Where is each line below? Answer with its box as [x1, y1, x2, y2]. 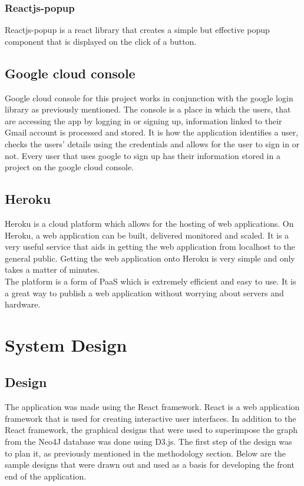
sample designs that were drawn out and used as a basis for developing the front [5, 458, 295, 471]
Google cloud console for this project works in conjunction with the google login [5, 91, 293, 104]
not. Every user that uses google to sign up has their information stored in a [5, 149, 280, 161]
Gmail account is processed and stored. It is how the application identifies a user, [5, 126, 299, 138]
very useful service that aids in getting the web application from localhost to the [5, 240, 295, 253]
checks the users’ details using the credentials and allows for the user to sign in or [5, 137, 300, 150]
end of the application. [5, 470, 87, 482]
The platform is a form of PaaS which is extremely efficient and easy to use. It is [5, 275, 296, 287]
